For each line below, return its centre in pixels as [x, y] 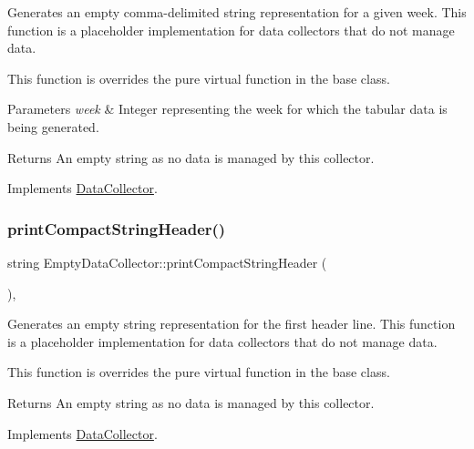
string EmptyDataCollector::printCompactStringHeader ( [167, 262]
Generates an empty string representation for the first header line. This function [232, 324]
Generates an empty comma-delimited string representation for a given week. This [237, 12]
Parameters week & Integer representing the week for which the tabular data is [227, 109]
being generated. [53, 126]
